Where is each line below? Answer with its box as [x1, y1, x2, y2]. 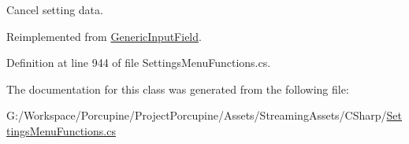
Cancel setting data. [6, 2, 103, 17]
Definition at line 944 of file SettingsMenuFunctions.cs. [6, 54, 271, 71]
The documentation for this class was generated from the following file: [6, 80, 349, 97]
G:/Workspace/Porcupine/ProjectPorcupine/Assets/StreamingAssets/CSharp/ [6, 107, 387, 124]
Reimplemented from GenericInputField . [6, 28, 202, 44]
